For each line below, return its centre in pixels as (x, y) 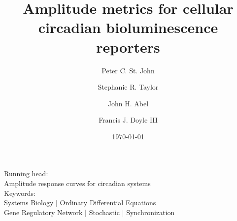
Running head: (26, 174)
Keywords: (20, 193)
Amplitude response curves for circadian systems (77, 183)
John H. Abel (128, 103)
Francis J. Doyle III (128, 120)
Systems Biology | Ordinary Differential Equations (80, 203)
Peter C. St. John (128, 70)
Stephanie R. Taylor (128, 87)
